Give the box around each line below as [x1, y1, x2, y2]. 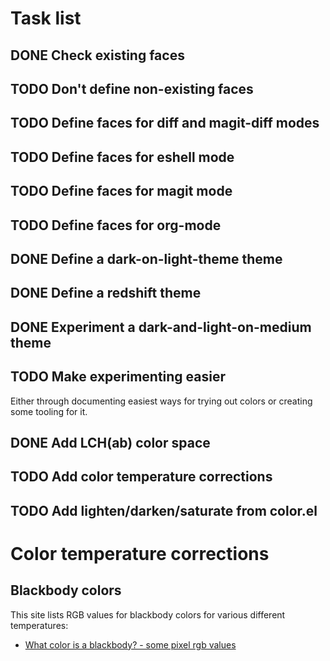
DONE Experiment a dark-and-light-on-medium [10, 318, 312, 336]
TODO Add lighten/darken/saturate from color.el [10, 502, 318, 519]
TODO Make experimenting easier [10, 368, 227, 386]
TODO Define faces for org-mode [10, 217, 222, 234]
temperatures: [10, 619, 69, 631]
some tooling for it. [10, 405, 88, 417]
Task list [10, 7, 82, 30]
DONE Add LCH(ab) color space [10, 434, 211, 451]
